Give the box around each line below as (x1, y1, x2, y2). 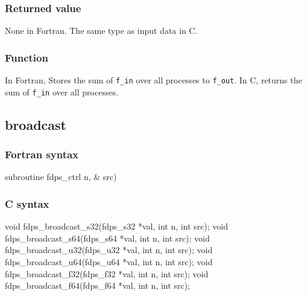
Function (5, 50, 48, 65)
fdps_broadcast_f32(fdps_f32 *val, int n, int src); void (5, 267, 209, 280)
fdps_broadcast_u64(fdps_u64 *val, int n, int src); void (5, 255, 213, 268)
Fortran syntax (5, 147, 79, 162)
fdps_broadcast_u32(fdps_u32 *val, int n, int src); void (5, 243, 213, 256)
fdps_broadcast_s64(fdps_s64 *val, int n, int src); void (5, 231, 210, 244)
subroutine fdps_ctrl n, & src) (5, 170, 117, 183)
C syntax (5, 196, 49, 211)
